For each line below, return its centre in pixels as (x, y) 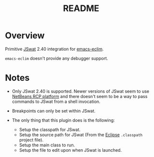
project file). (31, 140)
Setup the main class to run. (47, 145)
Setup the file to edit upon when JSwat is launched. (70, 150)
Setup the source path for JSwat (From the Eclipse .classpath (81, 135)
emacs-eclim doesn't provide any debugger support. (57, 58)
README (81, 8)
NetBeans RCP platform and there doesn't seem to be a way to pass (80, 96)
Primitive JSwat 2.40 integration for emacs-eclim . (54, 49)
